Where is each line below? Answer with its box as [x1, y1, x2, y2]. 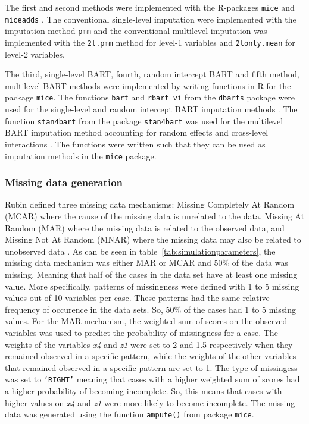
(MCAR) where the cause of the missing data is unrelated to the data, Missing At [5, 209, 305, 222]
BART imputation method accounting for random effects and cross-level [5, 126, 269, 139]
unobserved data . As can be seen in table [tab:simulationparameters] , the [5, 244, 276, 257]
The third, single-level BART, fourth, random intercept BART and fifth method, [5, 68, 299, 80]
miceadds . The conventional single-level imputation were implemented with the [5, 12, 296, 25]
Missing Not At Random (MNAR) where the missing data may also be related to [5, 233, 301, 246]
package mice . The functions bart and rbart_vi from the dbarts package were [5, 91, 295, 103]
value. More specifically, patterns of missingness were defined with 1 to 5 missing [5, 279, 299, 292]
